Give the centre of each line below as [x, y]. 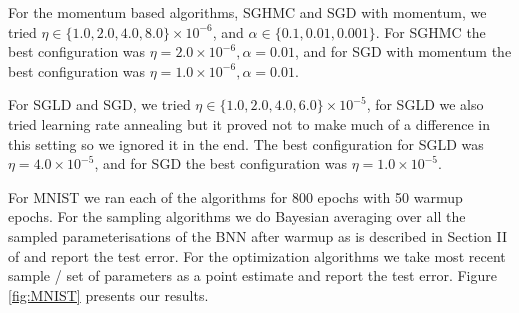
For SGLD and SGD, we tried [99, 104]
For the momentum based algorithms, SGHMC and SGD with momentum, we [247, 12]
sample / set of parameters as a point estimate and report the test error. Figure [252, 275]
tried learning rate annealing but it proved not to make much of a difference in [249, 123]
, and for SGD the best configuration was [220, 163]
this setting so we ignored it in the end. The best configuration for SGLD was [246, 143]
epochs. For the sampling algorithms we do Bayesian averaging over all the [237, 216]
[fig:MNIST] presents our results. [108, 294]
